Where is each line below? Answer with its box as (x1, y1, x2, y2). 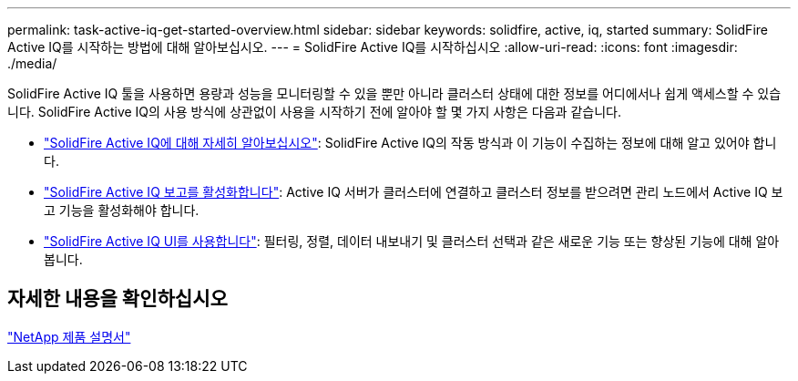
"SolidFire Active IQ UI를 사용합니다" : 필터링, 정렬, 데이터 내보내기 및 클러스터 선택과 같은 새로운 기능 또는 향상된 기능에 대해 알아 (44, 233, 780, 249)
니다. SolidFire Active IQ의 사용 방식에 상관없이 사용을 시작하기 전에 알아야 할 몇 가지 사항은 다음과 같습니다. (7, 104, 621, 119)
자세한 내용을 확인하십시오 (7, 287, 228, 311)
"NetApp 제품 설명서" (7, 328, 131, 345)
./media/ (7, 56, 57, 71)
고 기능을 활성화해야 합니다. (44, 202, 199, 218)
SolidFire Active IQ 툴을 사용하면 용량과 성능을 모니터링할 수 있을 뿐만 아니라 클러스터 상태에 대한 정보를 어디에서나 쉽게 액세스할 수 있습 (7, 86, 782, 101)
